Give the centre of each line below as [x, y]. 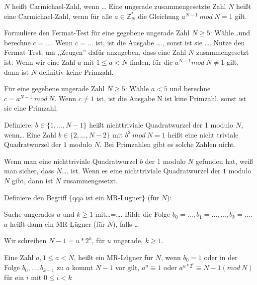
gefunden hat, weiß [224, 161]
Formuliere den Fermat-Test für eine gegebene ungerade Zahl [97, 33]
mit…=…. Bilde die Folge [133, 214]
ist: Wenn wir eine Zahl [40, 62]
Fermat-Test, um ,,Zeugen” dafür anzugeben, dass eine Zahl [95, 52]
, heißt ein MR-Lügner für [113, 257]
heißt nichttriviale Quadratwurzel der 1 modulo [161, 124]
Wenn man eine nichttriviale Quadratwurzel [71, 161]
